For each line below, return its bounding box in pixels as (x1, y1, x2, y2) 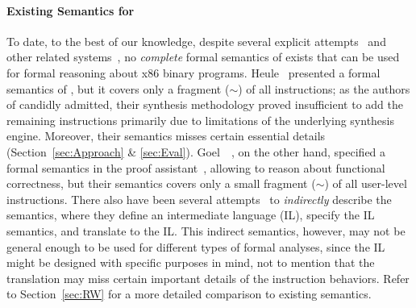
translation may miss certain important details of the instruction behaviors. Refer (6, 269, 410, 286)
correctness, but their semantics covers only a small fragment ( (6, 175, 316, 192)
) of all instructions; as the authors (238, 80, 410, 97)
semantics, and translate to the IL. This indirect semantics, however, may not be (6, 222, 406, 239)
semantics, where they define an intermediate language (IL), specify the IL (6, 206, 375, 223)
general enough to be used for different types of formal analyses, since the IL (6, 238, 385, 255)
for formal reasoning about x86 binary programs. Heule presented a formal (6, 64, 381, 81)
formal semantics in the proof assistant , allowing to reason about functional (6, 159, 385, 176)
